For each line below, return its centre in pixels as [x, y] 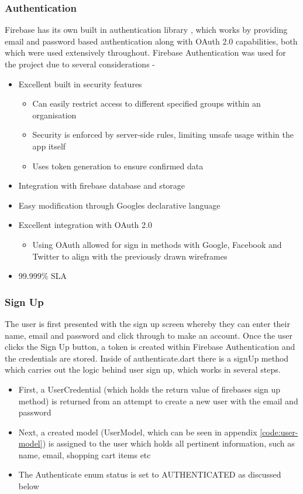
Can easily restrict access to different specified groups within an [147, 103]
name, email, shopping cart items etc [85, 454]
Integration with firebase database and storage [102, 185]
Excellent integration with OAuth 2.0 [85, 225]
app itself [49, 146]
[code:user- [279, 432]
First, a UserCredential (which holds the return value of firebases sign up [149, 389]
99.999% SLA [43, 276]
